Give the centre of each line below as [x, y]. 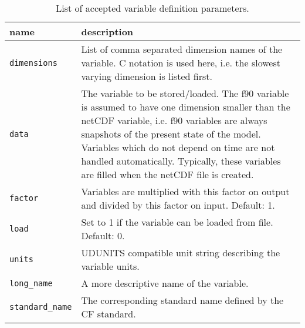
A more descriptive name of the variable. [165, 283]
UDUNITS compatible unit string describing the [181, 252]
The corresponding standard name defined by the [182, 300]
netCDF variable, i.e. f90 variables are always [174, 120]
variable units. [110, 266]
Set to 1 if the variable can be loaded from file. [177, 222]
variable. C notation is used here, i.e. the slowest [181, 63]
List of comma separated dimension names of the [182, 49]
